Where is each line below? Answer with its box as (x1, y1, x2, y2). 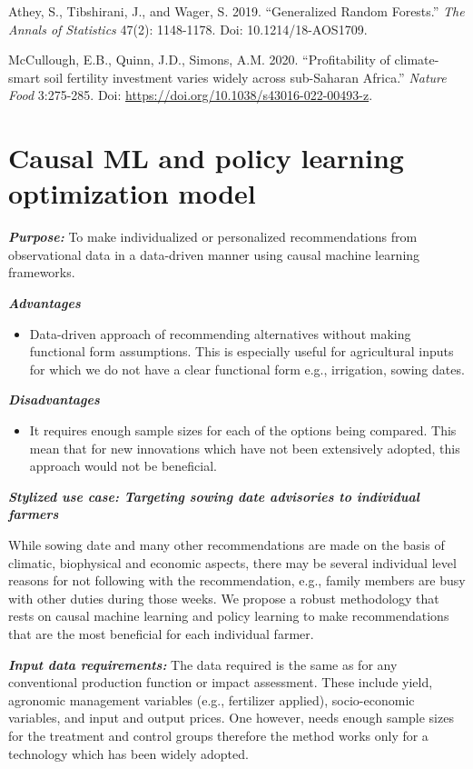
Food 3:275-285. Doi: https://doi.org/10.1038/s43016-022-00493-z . (8, 85, 373, 105)
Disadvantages (8, 390, 100, 409)
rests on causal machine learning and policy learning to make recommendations (8, 606, 449, 625)
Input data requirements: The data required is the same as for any (8, 654, 398, 674)
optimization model (8, 175, 256, 212)
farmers (8, 504, 59, 524)
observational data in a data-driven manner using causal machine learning (8, 245, 420, 264)
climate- (394, 50, 439, 69)
